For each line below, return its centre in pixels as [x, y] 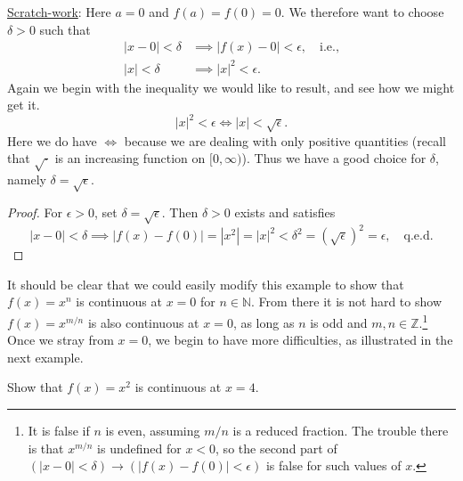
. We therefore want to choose [362, 12]
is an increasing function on [130, 158]
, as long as [264, 322]
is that [46, 448]
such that [65, 29]
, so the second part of [276, 448]
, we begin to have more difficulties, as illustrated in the [301, 340]
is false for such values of [333, 465]
